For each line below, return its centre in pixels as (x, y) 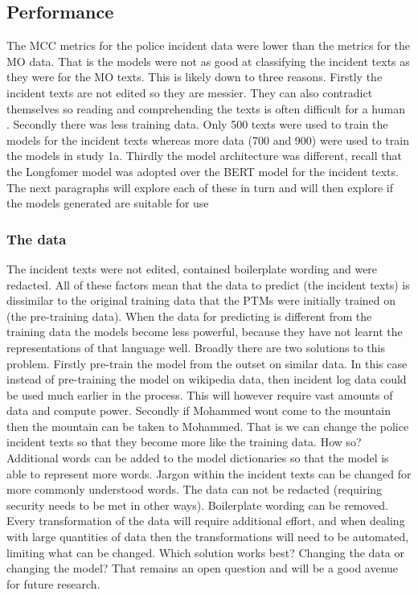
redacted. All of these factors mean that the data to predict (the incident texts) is (208, 284)
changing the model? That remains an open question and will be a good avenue (203, 568)
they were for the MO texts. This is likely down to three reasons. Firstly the (195, 77)
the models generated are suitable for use (108, 203)
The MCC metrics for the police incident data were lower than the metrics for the (208, 45)
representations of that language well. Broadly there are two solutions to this (196, 347)
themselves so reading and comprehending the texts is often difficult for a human (206, 108)
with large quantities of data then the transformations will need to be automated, (208, 537)
